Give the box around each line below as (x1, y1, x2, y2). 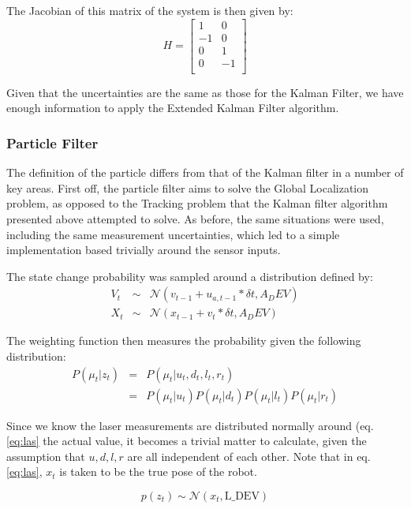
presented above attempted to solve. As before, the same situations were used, (6, 210, 384, 226)
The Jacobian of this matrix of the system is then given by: (6, 2, 293, 18)
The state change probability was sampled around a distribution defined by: (6, 268, 373, 284)
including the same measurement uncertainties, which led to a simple (6, 226, 340, 242)
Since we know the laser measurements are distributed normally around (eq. (6, 417, 374, 433)
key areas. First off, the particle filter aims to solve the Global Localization (6, 179, 369, 196)
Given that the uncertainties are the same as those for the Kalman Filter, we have (6, 84, 404, 100)
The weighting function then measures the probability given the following (6, 332, 361, 349)
